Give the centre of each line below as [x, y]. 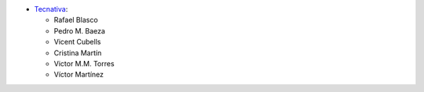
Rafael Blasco [76, 20]
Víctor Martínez [79, 75]
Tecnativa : [51, 9]
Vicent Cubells [77, 42]
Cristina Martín [78, 53]
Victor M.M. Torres [84, 63]
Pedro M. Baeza [80, 30]
